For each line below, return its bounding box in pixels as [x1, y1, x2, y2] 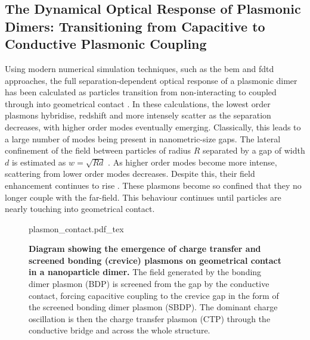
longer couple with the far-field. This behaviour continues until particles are [5, 191, 281, 203]
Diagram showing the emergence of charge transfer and [29, 242, 261, 255]
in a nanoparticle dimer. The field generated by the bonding [29, 266, 262, 278]
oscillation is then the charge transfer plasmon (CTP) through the [29, 312, 271, 325]
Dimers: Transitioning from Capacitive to [5, 17, 265, 35]
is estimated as [11, 155, 66, 168]
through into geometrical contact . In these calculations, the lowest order [5, 97, 271, 110]
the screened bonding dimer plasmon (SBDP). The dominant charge [29, 301, 278, 313]
